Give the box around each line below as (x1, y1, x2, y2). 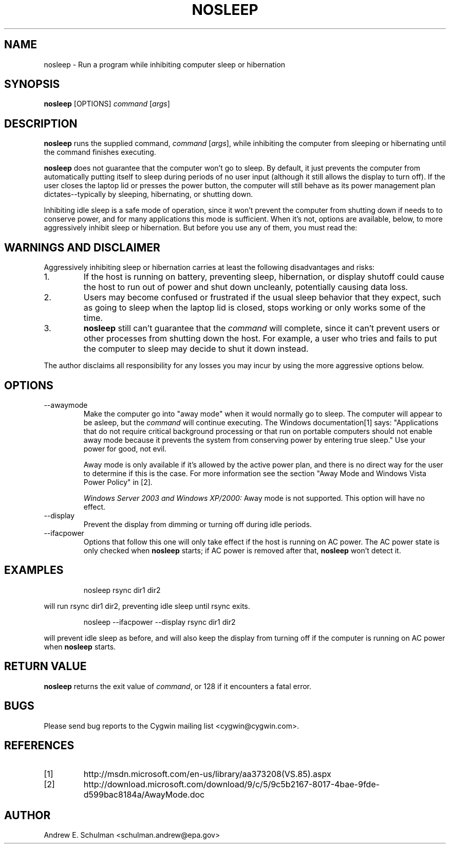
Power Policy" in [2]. (83, 477, 153, 486)
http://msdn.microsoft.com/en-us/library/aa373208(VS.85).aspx (83, 769, 331, 780)
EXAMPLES (4, 564, 64, 577)
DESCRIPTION (4, 117, 78, 130)
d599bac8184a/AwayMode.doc (83, 789, 205, 800)
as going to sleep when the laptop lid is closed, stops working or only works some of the (83, 302, 426, 313)
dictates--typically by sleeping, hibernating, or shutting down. (44, 190, 253, 199)
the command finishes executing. (44, 148, 156, 157)
